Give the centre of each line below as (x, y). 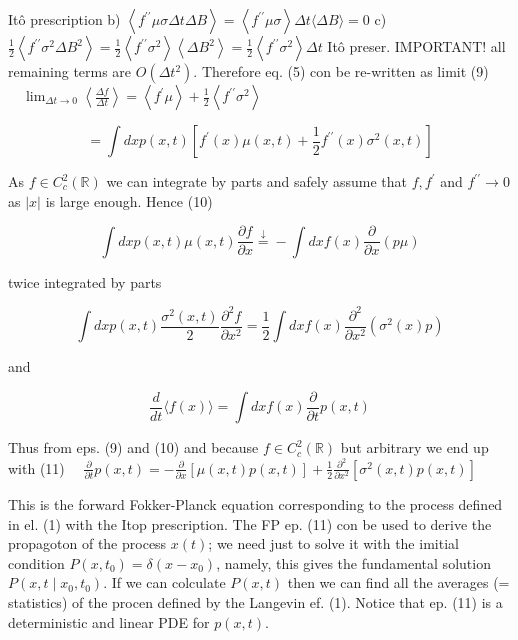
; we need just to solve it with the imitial (333, 543)
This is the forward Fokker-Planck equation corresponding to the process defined (255, 503)
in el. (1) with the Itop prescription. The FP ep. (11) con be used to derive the (250, 523)
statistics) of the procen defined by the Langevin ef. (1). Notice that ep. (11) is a (255, 601)
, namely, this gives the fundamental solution (353, 562)
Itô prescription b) (64, 19)
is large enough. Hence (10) (129, 200)
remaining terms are (70, 71)
